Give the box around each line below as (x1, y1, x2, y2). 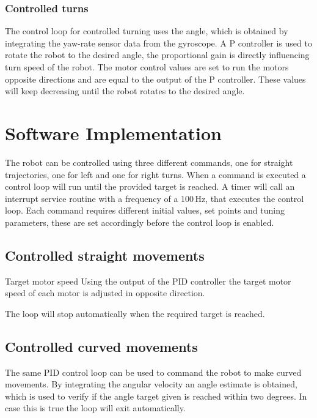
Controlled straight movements (5, 245, 205, 264)
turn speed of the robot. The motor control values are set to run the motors (5, 61, 289, 73)
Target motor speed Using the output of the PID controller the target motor (5, 274, 291, 287)
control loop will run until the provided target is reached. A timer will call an (5, 180, 295, 193)
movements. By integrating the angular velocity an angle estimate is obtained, (5, 378, 297, 390)
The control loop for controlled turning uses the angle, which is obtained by (5, 24, 288, 37)
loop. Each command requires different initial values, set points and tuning (5, 204, 285, 217)
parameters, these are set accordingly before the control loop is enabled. (5, 215, 274, 228)
